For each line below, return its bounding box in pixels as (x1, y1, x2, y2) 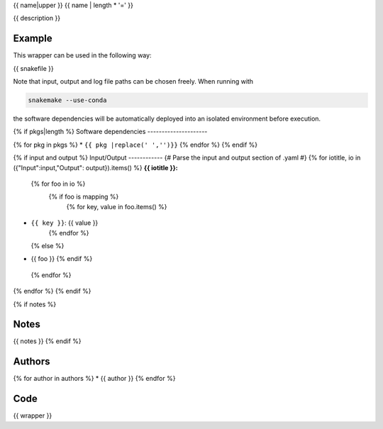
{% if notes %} (13, 300, 57, 308)
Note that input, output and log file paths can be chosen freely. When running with (13, 77, 254, 86)
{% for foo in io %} (30, 179, 86, 188)
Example (13, 33, 52, 45)
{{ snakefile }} (13, 64, 54, 72)
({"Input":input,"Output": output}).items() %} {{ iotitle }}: (13, 163, 178, 172)
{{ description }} (13, 14, 60, 23)
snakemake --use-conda (28, 96, 107, 104)
